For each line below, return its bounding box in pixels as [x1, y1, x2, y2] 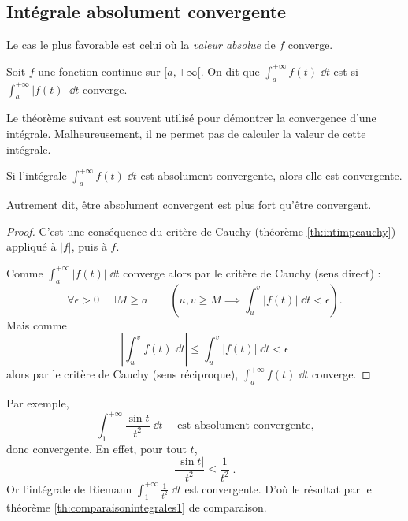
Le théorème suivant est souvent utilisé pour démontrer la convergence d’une [6, 110, 376, 126]
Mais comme [6, 316, 67, 333]
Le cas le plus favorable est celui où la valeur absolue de [6, 36, 276, 53]
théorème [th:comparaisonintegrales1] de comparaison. [6, 498, 267, 515]
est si [333, 62, 358, 79]
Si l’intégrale [6, 167, 67, 184]
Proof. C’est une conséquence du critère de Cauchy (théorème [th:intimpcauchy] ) [6, 222, 396, 239]
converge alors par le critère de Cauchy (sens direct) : [123, 264, 381, 281]
